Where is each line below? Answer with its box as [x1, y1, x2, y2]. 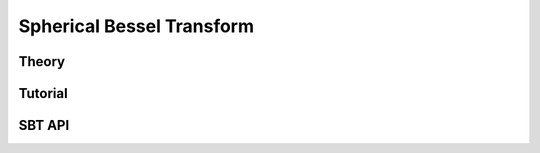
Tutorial [18, 85, 69, 102]
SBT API [18, 117, 70, 134]
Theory [18, 53, 66, 70]
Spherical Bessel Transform [18, 15, 255, 37]
